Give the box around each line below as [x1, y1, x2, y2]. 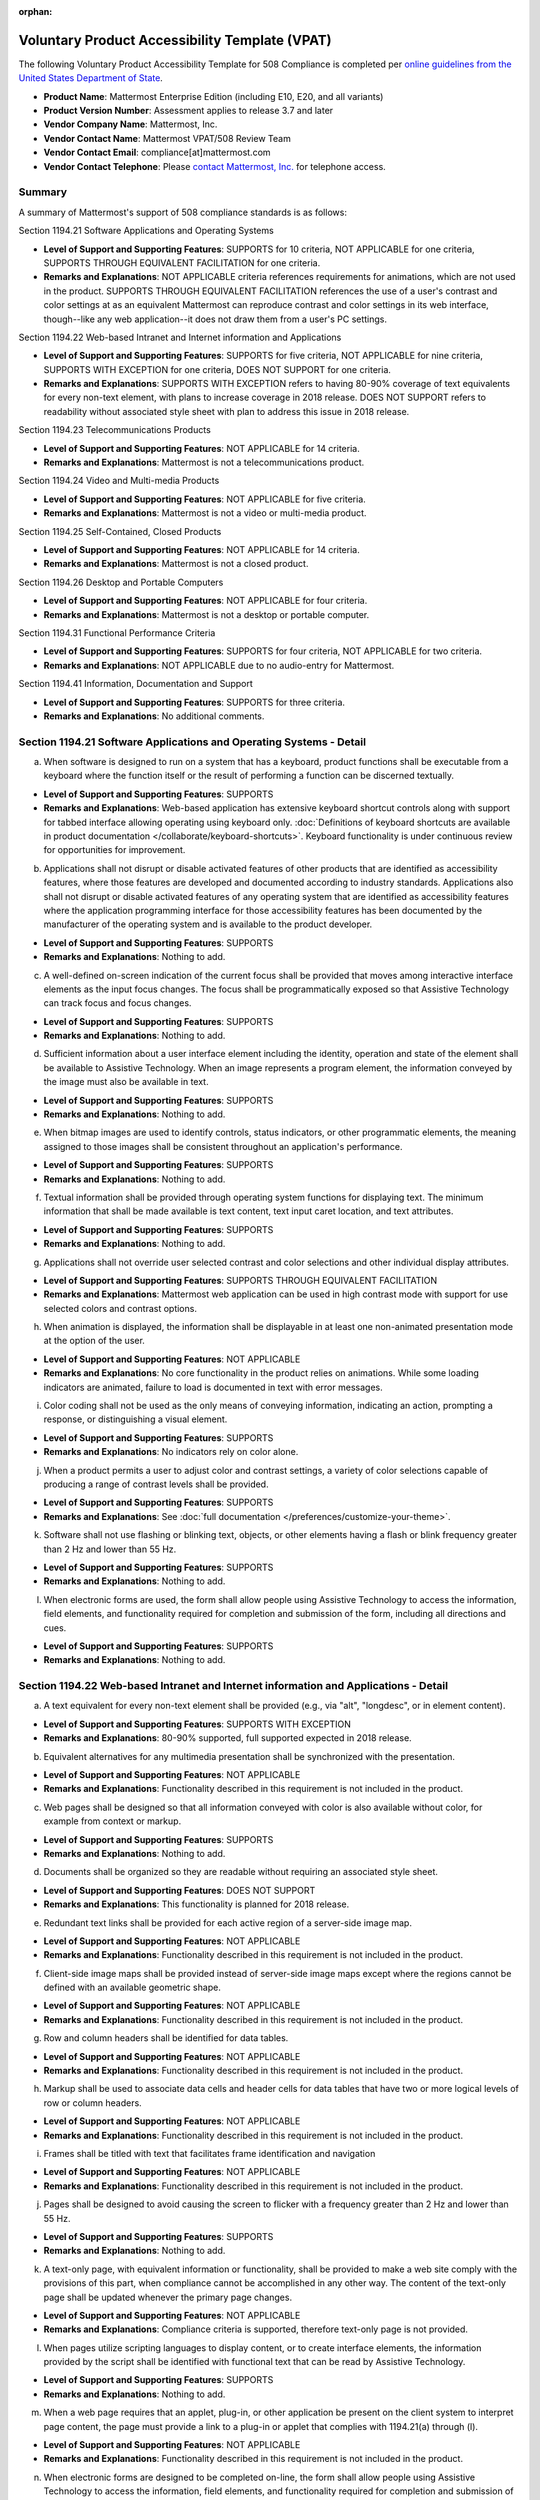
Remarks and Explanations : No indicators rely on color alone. [43, 1446, 299, 1458]
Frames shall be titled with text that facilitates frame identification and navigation [43, 2147, 376, 2159]
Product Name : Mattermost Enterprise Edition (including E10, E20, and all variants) [43, 90, 384, 102]
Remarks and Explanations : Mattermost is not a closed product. [43, 558, 309, 570]
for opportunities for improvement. [43, 844, 186, 856]
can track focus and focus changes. [43, 997, 192, 1009]
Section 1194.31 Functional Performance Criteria [18, 626, 216, 639]
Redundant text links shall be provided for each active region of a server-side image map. [43, 1916, 412, 1929]
